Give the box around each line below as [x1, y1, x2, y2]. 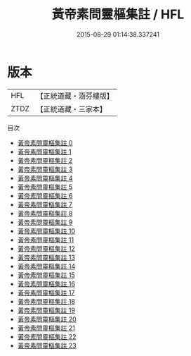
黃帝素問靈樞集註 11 [17, 235, 74, 244]
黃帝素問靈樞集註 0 [17, 138, 73, 147]
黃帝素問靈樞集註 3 [17, 165, 73, 173]
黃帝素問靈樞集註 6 [17, 191, 73, 200]
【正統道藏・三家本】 [36, 104, 107, 113]
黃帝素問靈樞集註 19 [17, 306, 76, 314]
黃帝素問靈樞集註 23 [17, 341, 77, 350]
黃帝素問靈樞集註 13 [17, 253, 76, 262]
